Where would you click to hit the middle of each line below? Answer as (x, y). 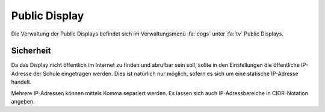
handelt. (21, 82)
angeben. (23, 102)
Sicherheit (31, 51)
